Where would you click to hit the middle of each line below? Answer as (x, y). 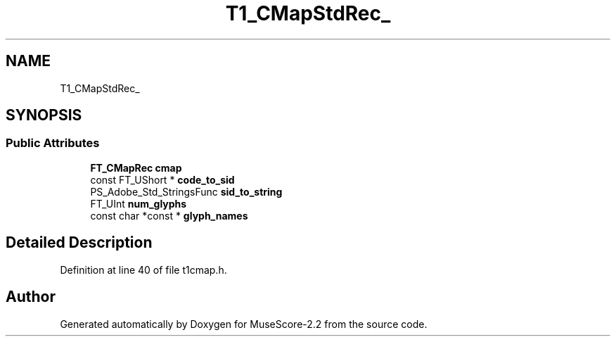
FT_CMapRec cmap (136, 167)
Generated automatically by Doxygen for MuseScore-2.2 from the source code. (244, 324)
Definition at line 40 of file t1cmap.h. (143, 270)
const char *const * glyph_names (169, 215)
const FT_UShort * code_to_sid (162, 179)
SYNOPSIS (44, 115)
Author (31, 297)
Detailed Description (79, 243)
